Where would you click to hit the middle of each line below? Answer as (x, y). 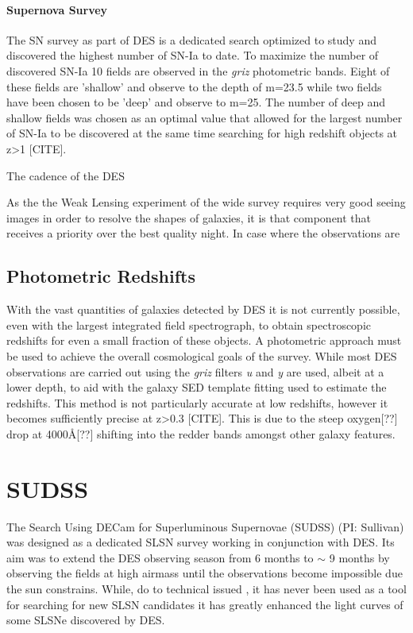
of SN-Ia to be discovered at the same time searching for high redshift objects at (202, 133)
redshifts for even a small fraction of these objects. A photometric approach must (204, 340)
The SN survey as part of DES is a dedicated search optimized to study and (191, 39)
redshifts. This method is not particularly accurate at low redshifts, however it (197, 402)
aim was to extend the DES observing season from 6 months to (160, 557)
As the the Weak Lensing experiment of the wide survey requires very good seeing (206, 202)
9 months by (359, 557)
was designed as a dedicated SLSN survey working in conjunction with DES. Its (201, 542)
